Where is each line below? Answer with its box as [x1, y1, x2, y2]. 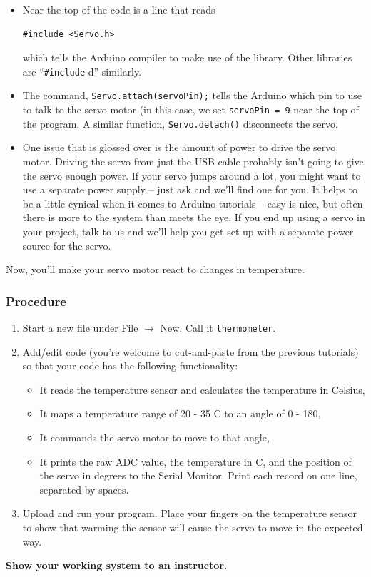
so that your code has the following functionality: [22, 358, 238, 373]
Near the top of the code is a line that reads [22, 2, 215, 16]
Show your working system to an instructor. [6, 558, 228, 573]
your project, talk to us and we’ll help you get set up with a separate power [22, 223, 354, 238]
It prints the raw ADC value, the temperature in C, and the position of [39, 454, 352, 469]
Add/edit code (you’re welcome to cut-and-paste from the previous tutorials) [22, 344, 359, 359]
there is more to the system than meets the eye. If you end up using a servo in [22, 210, 365, 225]
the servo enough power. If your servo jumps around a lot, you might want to [22, 168, 361, 183]
